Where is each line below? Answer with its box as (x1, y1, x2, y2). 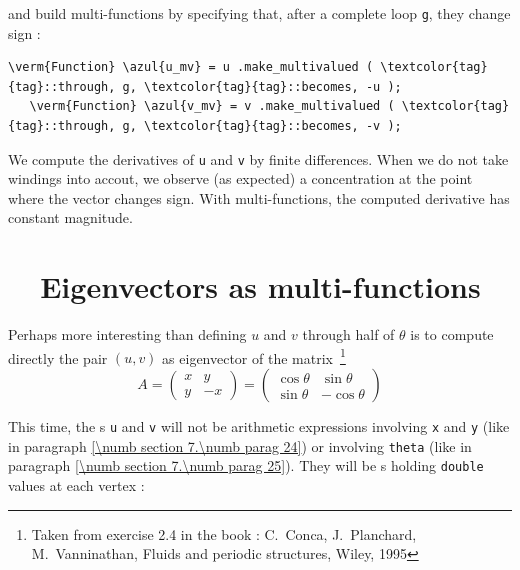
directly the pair (8, 347, 108, 368)
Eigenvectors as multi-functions (40, 266, 481, 307)
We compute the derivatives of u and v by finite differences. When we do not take (8, 148, 509, 169)
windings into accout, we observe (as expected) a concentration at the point (8, 168, 473, 189)
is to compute (410, 324, 494, 345)
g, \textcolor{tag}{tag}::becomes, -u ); (122, 79, 402, 94)
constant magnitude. (8, 207, 133, 228)
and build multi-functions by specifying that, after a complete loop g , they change (8, 3, 511, 23)
